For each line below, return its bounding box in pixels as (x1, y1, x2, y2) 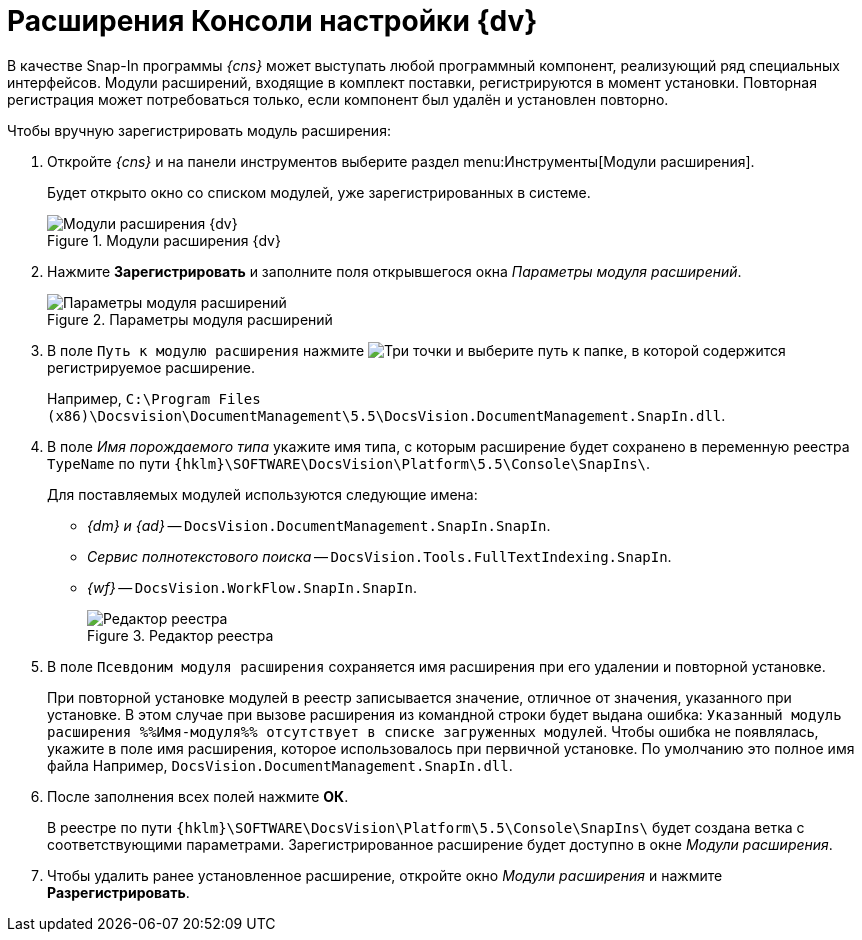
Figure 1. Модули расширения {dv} (47, 231, 281, 249)
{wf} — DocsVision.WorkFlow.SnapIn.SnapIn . (87, 578, 417, 596)
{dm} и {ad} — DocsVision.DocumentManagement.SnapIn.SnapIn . (87, 516, 551, 534)
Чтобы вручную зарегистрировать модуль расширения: (7, 121, 391, 139)
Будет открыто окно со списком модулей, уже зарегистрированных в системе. (47, 183, 591, 201)
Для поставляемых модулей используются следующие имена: (47, 485, 478, 503)
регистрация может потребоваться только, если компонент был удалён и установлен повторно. (7, 90, 669, 108)
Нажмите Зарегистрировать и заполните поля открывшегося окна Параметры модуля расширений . (47, 262, 742, 280)
